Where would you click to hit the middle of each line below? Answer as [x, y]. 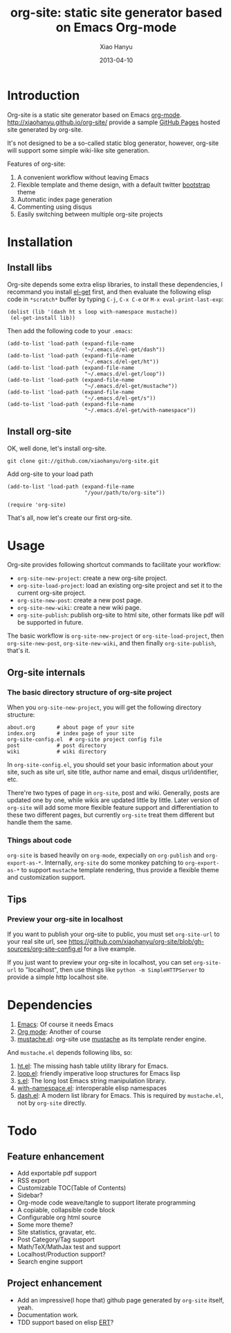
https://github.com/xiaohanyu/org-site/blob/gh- [137, 942]
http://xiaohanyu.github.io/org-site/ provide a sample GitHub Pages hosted [113, 122]
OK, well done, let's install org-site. [57, 448]
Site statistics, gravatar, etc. [57, 1232]
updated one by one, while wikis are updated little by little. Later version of [113, 800]
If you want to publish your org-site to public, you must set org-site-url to [113, 934]
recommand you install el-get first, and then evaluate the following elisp [109, 291]
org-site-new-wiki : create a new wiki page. [79, 608]
